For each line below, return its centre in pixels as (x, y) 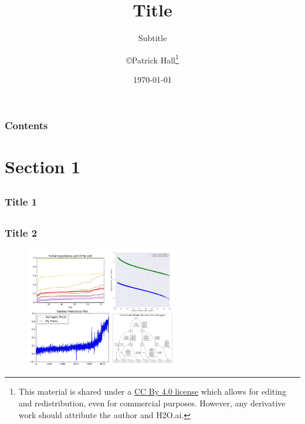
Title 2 (21, 232)
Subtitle (152, 38)
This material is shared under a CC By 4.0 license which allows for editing (152, 391)
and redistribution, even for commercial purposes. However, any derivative (152, 403)
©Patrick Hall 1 (152, 59)
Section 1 (43, 166)
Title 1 (21, 202)
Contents (26, 125)
